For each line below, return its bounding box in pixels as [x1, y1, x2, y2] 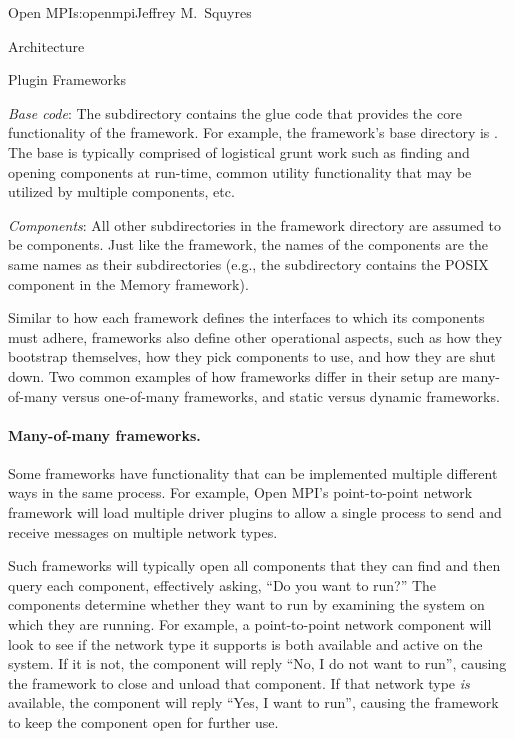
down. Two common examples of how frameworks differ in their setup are [8, 365, 458, 386]
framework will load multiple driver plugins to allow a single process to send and [8, 502, 502, 523]
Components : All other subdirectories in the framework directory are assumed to [8, 214, 502, 235]
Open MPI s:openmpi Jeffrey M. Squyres [8, 2, 252, 22]
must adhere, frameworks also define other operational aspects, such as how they [8, 326, 503, 347]
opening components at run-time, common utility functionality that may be [8, 161, 472, 182]
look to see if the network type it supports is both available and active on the [8, 633, 483, 654]
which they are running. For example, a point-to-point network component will [8, 614, 492, 635]
